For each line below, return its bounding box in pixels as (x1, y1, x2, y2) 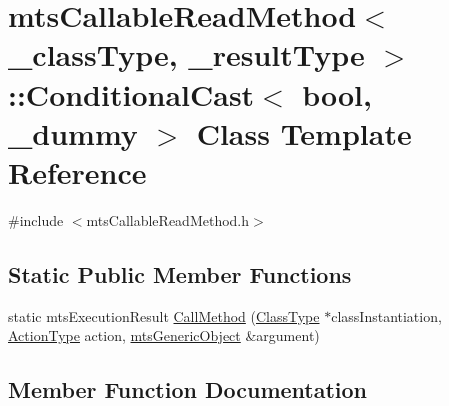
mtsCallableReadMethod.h (86, 209, 250, 230)
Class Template (196, 112, 412, 153)
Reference (8, 151, 147, 192)
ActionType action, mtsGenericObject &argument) (8, 325, 320, 346)
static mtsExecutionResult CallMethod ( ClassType (8, 305, 320, 326)
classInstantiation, (331, 305, 442, 326)
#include (8, 209, 64, 230)
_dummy (8, 112, 138, 153)
